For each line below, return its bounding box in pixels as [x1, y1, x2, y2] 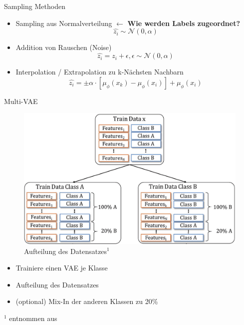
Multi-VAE [4, 95, 38, 106]
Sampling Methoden [4, 1, 65, 11]
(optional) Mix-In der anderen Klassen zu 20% [15, 296, 158, 306]
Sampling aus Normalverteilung [15, 17, 112, 28]
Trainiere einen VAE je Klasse [15, 262, 108, 273]
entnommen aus [9, 312, 57, 323]
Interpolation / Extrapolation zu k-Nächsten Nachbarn [15, 66, 184, 77]
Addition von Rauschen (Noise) [15, 42, 112, 52]
